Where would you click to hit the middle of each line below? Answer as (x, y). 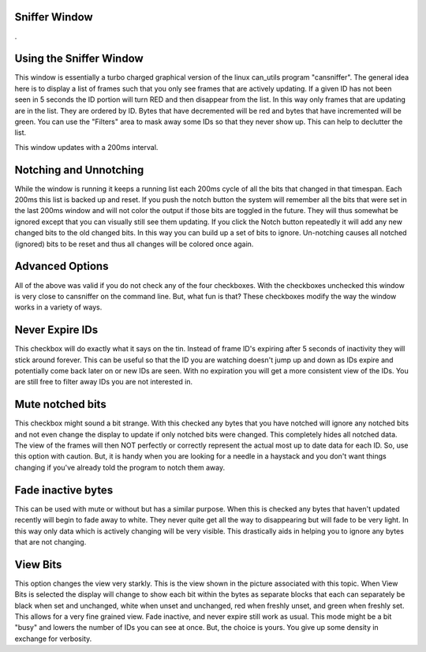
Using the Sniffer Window (79, 59)
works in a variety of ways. (58, 307)
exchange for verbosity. (53, 639)
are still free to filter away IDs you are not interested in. (104, 382)
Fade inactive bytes (64, 490)
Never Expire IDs (56, 330)
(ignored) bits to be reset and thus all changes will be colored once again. (134, 244)
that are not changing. (50, 541)
